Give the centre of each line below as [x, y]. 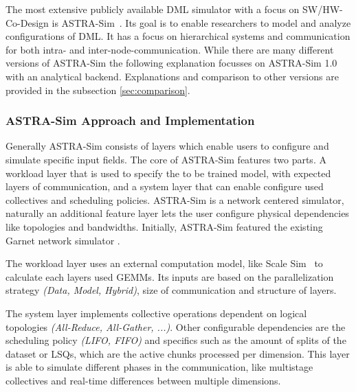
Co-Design [27, 22]
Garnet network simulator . [63, 240]
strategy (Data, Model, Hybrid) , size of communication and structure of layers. [171, 290]
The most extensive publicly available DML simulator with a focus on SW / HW [173, 9]
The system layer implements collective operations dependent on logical [156, 313]
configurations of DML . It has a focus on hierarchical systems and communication [178, 36]
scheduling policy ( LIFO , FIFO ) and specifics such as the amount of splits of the [176, 340]
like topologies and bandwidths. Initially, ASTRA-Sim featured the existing [164, 226]
